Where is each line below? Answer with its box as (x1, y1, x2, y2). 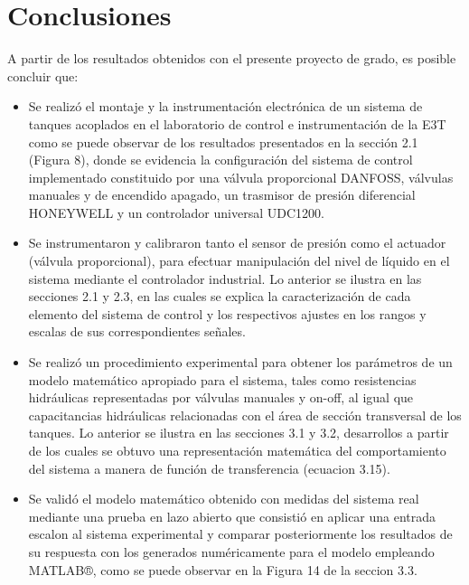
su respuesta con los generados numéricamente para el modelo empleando (28, 542, 435, 561)
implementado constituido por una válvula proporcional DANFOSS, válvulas (28, 167, 454, 186)
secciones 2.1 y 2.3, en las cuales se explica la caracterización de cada (28, 287, 411, 306)
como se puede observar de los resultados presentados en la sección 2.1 (28, 132, 418, 151)
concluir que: (7, 66, 79, 85)
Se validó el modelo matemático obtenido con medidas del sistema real (28, 489, 419, 508)
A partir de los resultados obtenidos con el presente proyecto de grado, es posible (7, 49, 456, 68)
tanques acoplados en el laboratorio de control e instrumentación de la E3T (28, 114, 446, 133)
